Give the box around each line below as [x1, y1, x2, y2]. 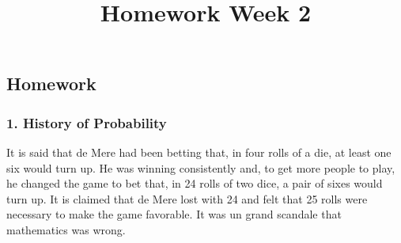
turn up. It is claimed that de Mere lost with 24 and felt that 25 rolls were [6, 190, 368, 207]
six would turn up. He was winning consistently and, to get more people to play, [6, 159, 395, 176]
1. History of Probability [6, 112, 167, 132]
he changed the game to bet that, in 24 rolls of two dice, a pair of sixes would [6, 175, 383, 192]
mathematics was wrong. [6, 221, 126, 237]
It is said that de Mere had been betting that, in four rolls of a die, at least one [6, 143, 392, 160]
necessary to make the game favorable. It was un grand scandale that [6, 206, 342, 222]
